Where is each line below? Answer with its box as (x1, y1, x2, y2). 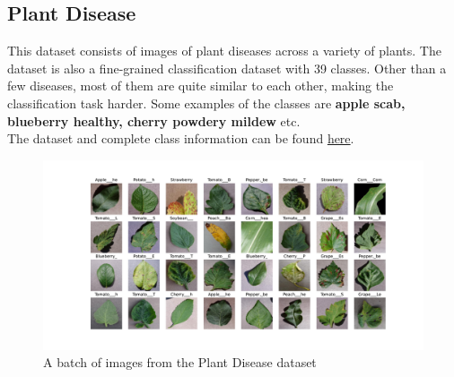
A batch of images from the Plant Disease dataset (43, 353, 317, 372)
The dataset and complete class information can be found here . (7, 129, 354, 148)
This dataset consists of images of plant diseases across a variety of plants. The (7, 41, 441, 60)
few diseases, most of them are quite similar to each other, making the (7, 76, 394, 95)
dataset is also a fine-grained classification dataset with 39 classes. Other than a (7, 58, 447, 77)
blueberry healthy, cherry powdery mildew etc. (7, 111, 301, 130)
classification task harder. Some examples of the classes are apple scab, (7, 93, 406, 112)
